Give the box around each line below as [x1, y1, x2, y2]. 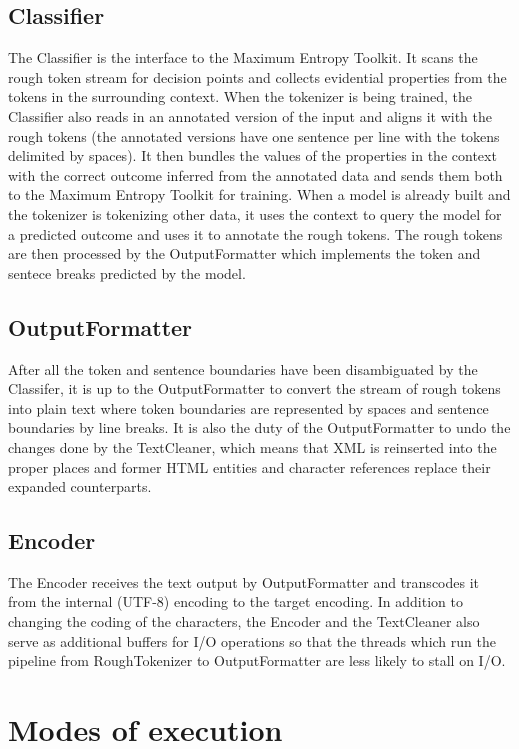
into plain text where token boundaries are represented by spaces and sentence [8, 397, 489, 418]
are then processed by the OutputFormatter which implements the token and [8, 243, 481, 264]
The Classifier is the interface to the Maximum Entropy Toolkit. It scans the [8, 47, 478, 68]
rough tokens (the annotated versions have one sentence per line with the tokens [8, 125, 500, 146]
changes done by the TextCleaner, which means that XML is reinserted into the [8, 436, 497, 457]
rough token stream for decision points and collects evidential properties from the [8, 66, 507, 87]
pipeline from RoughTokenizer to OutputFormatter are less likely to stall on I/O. [8, 650, 506, 671]
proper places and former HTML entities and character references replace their [8, 456, 491, 477]
